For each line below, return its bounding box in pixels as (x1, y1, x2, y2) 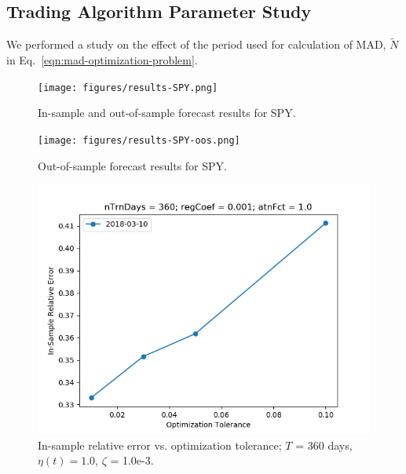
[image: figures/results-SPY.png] (38, 82, 218, 93)
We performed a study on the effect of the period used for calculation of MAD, (6, 36, 386, 53)
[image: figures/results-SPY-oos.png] (38, 134, 240, 146)
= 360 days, (295, 436, 353, 453)
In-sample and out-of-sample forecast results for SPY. (38, 104, 296, 121)
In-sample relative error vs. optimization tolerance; (38, 436, 282, 453)
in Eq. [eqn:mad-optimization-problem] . (6, 52, 198, 68)
